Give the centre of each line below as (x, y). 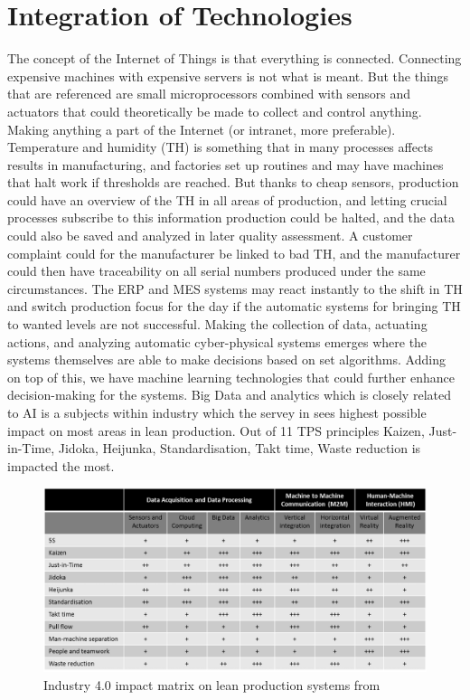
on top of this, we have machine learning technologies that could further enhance (231, 377)
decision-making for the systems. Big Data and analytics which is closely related (229, 395)
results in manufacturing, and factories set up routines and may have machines (226, 164)
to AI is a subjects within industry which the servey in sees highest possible (217, 412)
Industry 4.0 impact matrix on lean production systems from (212, 684)
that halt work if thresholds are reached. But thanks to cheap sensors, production (233, 182)
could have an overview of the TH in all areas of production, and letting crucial (227, 199)
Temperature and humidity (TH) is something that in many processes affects (221, 147)
